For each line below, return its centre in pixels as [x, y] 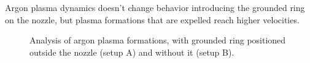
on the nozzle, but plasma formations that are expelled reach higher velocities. [152, 19]
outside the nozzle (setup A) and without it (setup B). [132, 52]
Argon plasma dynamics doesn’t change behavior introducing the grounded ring [155, 7]
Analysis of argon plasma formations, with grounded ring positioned [158, 40]
